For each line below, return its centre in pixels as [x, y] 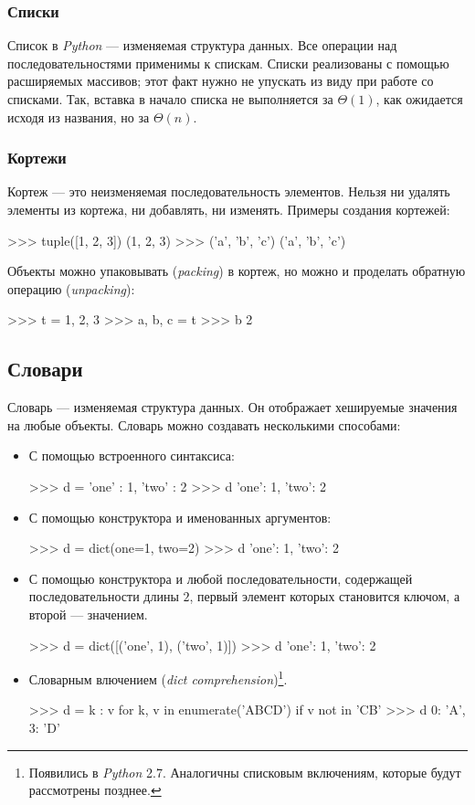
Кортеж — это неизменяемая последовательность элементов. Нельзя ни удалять [229, 191]
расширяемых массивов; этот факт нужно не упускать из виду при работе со [221, 81]
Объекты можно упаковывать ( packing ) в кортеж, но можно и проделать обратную [237, 271]
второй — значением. [88, 614]
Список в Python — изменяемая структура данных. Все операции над [202, 45]
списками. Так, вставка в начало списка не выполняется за [170, 99]
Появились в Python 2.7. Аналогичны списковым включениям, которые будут [245, 772]
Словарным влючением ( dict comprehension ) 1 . [158, 678]
